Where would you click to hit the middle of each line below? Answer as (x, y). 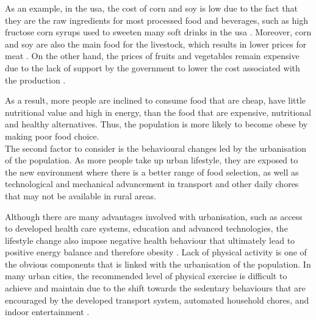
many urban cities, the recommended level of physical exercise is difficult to (146, 276)
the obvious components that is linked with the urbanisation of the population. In (158, 264)
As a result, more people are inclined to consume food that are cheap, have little (156, 100)
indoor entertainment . (47, 312)
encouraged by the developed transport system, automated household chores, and (157, 300)
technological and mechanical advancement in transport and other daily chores (152, 184)
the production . (35, 80)
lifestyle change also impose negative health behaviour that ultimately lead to (150, 240)
